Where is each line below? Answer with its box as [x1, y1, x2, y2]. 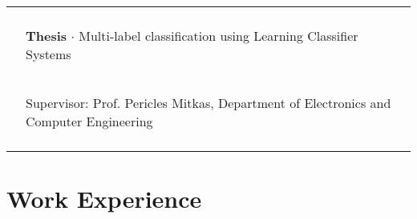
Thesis [26, 26, 67, 45]
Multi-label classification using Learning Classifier [79, 26, 358, 45]
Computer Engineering [26, 112, 153, 130]
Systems [26, 45, 71, 63]
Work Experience [6, 182, 202, 215]
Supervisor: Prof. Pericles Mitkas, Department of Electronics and [26, 94, 391, 112]
